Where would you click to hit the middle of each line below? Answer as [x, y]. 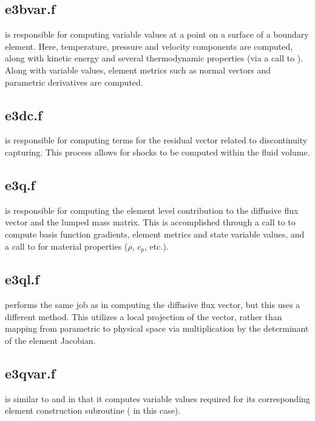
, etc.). [157, 246]
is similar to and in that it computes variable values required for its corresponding [157, 398]
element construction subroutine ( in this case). [93, 410]
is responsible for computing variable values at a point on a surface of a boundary [157, 34]
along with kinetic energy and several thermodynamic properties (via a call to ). [154, 58]
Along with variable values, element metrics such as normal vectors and [138, 70]
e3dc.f [24, 115]
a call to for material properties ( [66, 246]
